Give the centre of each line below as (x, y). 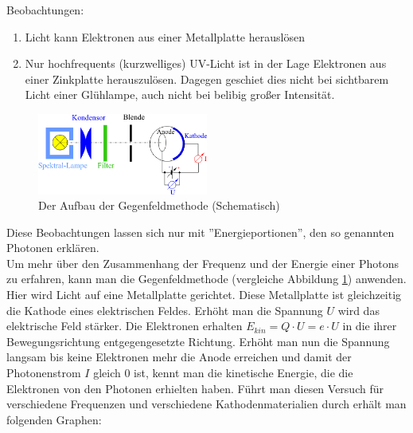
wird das (358, 310)
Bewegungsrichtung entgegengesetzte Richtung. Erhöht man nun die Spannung (198, 341)
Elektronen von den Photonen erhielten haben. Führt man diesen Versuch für (195, 388)
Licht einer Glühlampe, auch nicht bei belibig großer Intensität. (180, 94)
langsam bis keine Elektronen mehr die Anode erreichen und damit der (179, 357)
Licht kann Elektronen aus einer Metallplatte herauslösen (165, 36)
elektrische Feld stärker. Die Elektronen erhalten (125, 326)
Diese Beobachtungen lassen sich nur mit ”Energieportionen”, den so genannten (201, 232)
